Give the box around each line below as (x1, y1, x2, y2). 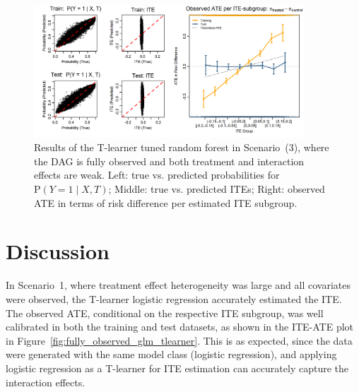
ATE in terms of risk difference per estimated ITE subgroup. (34, 195, 298, 210)
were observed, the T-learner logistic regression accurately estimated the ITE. (6, 291, 342, 306)
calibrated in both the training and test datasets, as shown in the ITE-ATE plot (6, 319, 354, 334)
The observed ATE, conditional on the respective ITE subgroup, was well (6, 305, 324, 320)
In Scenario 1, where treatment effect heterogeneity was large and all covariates (6, 278, 351, 292)
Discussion (6, 237, 110, 266)
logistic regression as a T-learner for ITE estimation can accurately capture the (6, 360, 348, 375)
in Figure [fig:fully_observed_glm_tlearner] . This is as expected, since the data (6, 333, 353, 348)
